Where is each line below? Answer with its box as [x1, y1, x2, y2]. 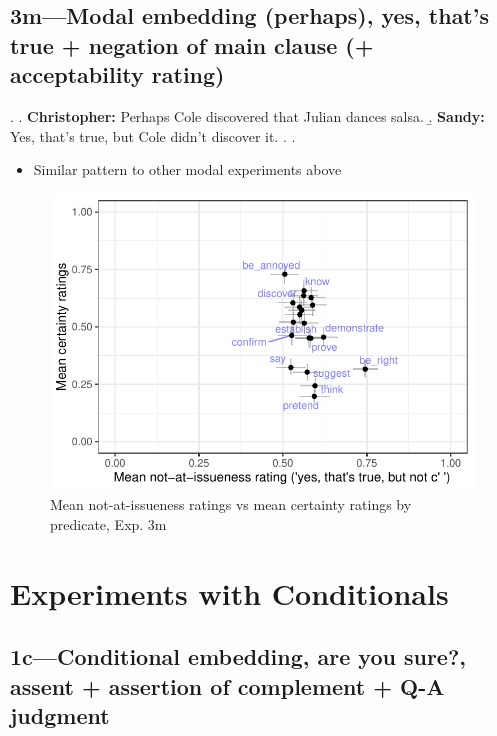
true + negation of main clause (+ [10, 29, 374, 60]
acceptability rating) [10, 59, 225, 90]
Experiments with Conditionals [10, 572, 449, 613]
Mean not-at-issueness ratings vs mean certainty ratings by [50, 494, 412, 515]
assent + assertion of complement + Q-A [10, 670, 445, 701]
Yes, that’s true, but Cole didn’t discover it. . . [10, 125, 296, 146]
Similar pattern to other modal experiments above [33, 159, 342, 180]
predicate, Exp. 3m [50, 513, 167, 534]
